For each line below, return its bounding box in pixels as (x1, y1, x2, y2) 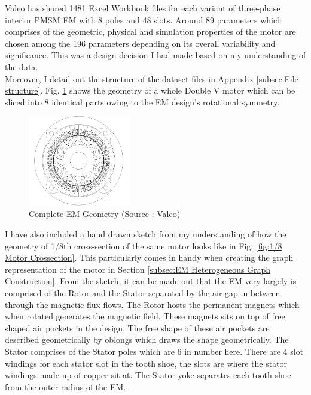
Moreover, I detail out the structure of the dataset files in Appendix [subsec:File (5, 72, 298, 85)
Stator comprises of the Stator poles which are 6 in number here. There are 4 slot (5, 345, 304, 358)
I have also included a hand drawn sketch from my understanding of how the (5, 228, 286, 240)
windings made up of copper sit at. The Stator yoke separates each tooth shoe (5, 369, 291, 381)
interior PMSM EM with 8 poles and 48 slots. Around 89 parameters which (5, 13, 282, 26)
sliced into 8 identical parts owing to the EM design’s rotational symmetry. (5, 95, 280, 108)
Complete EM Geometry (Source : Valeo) (29, 207, 181, 220)
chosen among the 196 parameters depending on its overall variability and (5, 37, 276, 49)
